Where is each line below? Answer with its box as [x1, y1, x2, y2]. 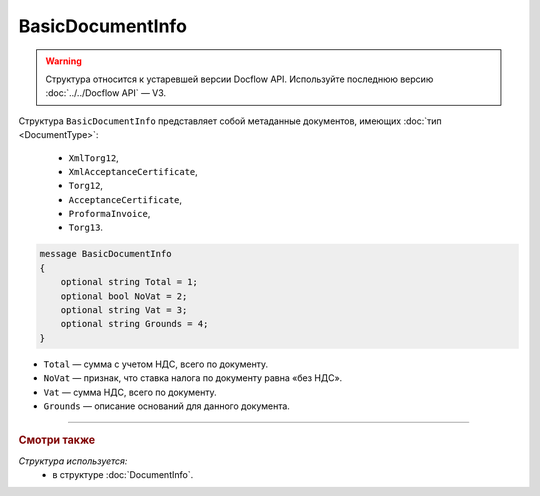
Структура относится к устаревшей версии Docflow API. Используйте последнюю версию [45, 73, 434, 85]
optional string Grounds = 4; [60, 318, 209, 330]
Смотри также [18, 433, 96, 447]
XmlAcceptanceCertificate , [68, 165, 199, 177]
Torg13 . [68, 221, 104, 234]
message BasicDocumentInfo [39, 248, 172, 260]
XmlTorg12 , [68, 151, 119, 164]
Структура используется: [18, 455, 128, 467]
